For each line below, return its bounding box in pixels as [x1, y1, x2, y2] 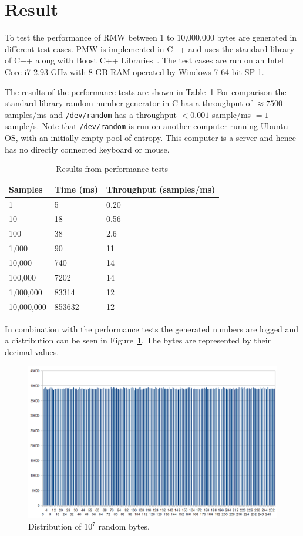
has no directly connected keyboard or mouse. [5, 143, 170, 155]
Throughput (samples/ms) [106, 183, 216, 195]
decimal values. [5, 345, 59, 358]
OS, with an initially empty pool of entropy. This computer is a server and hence [5, 132, 296, 143]
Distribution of [28, 520, 82, 532]
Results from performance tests [56, 163, 169, 175]
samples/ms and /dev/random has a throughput [5, 108, 177, 120]
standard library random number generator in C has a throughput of [5, 97, 253, 109]
